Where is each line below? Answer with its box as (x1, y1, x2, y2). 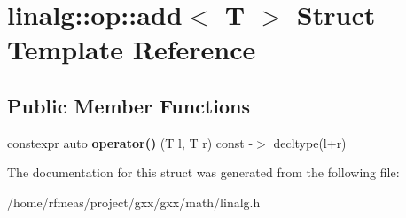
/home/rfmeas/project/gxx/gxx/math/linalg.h (7, 192, 261, 211)
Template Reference (7, 31, 256, 67)
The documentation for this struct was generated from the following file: (7, 163, 400, 182)
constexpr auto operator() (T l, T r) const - (7, 133, 254, 152)
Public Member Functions (7, 91, 250, 119)
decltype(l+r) (273, 133, 347, 152)
